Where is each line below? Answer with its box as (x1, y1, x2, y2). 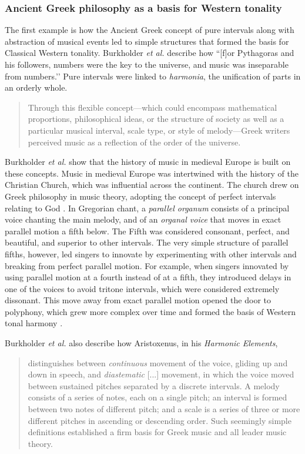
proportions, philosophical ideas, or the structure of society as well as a (28, 112, 284, 125)
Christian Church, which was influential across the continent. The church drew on (5, 178, 299, 191)
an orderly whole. (5, 81, 68, 94)
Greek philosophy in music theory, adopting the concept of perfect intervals (5, 190, 276, 202)
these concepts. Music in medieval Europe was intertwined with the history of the (5, 167, 299, 179)
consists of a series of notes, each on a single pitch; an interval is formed (28, 391, 287, 403)
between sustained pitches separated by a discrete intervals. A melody (28, 379, 280, 392)
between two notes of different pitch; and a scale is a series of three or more (28, 403, 300, 415)
